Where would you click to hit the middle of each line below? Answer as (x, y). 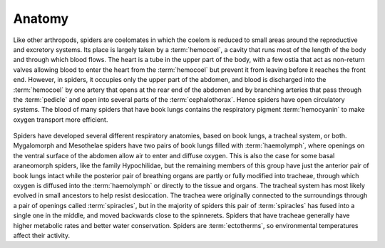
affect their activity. (42, 235)
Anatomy (41, 19)
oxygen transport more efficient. (61, 119)
